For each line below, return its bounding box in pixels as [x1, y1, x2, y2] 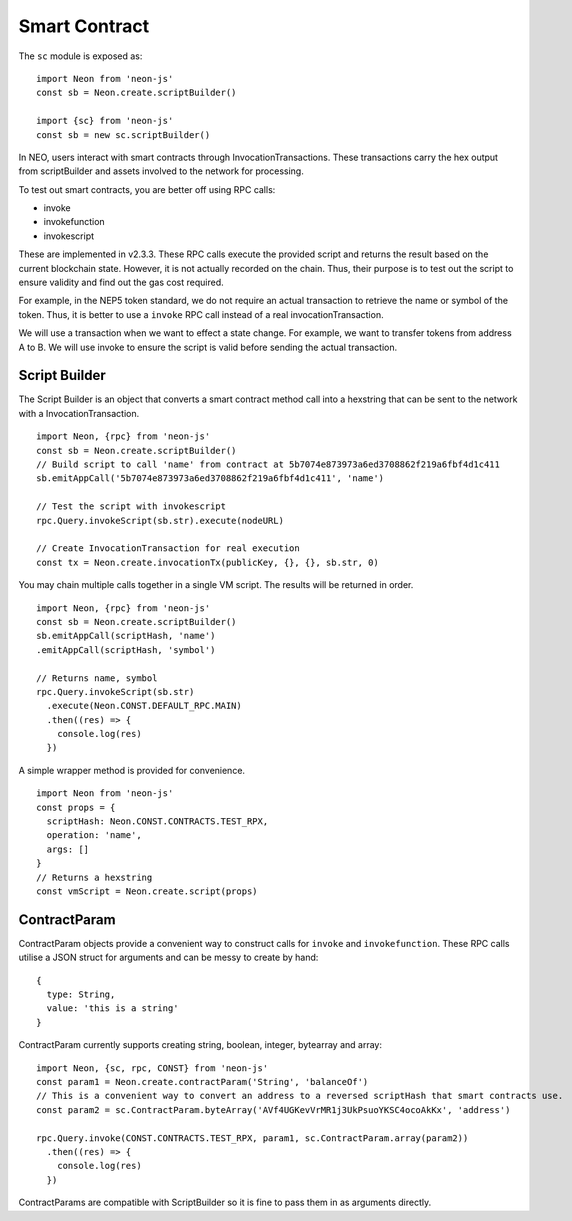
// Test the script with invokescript [36, 501, 227, 512]
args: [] [46, 843, 90, 855]
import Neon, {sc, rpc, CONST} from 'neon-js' [36, 1062, 269, 1074]
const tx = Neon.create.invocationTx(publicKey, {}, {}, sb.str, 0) [36, 556, 379, 568]
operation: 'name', [46, 830, 142, 841]
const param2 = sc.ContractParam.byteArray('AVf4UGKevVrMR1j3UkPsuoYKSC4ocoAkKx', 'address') [36, 1104, 511, 1115]
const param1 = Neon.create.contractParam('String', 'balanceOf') [36, 1076, 369, 1088]
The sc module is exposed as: [18, 50, 143, 62]
